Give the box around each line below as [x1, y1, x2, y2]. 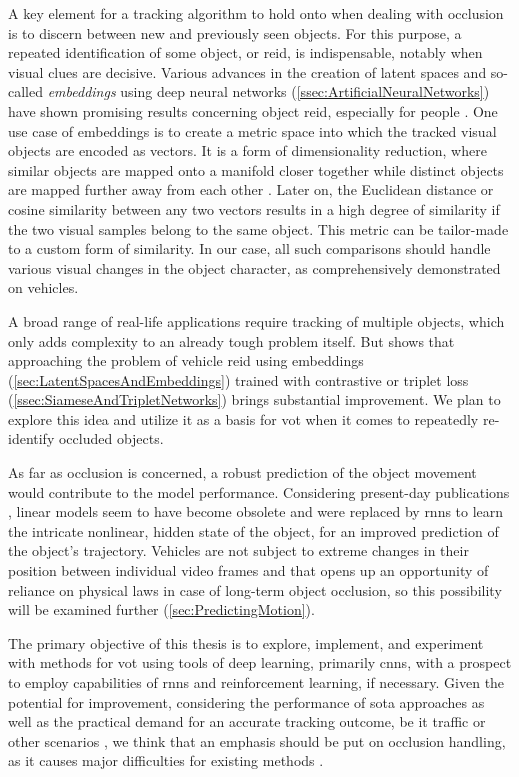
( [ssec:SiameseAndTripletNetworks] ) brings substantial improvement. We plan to [8, 389, 501, 410]
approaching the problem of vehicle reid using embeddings [8, 350, 364, 371]
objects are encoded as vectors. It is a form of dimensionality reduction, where [8, 140, 487, 161]
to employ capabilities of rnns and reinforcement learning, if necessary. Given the [8, 672, 505, 692]
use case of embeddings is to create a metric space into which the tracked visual [8, 120, 497, 141]
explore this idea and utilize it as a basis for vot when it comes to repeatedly [8, 408, 479, 429]
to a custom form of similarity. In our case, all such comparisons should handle [8, 238, 491, 259]
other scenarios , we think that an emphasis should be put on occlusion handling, [8, 730, 506, 751]
